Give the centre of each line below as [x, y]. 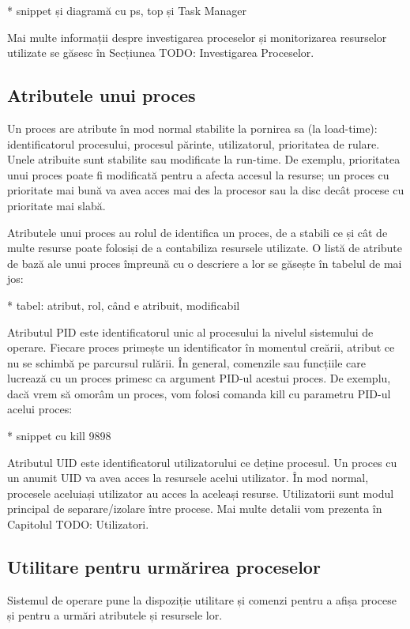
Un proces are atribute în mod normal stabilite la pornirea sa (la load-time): [192, 128]
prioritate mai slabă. [56, 205]
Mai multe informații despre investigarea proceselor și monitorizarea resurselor [197, 37]
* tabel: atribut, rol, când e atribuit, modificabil [124, 305]
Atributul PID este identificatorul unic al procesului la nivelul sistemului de [190, 331]
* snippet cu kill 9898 [59, 436]
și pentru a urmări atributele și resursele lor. [115, 615]
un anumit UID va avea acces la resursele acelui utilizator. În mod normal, [188, 478]
